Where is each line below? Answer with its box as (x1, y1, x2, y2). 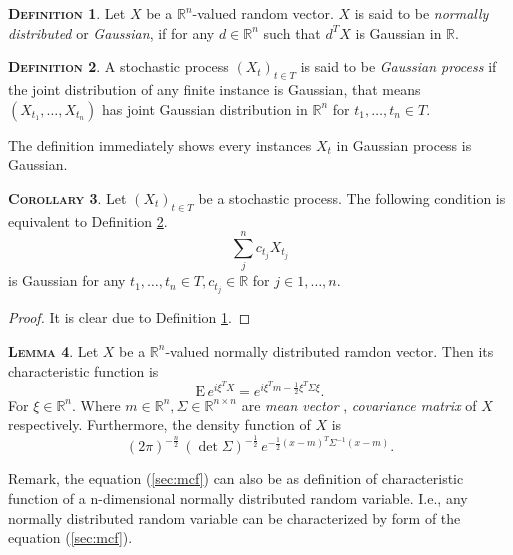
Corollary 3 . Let (8, 187, 127, 208)
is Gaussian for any (8, 270, 126, 291)
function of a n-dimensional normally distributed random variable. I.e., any (8, 487, 468, 508)
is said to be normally (354, 3, 489, 23)
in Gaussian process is (336, 134, 472, 155)
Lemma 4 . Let (8, 340, 99, 361)
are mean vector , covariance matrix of (241, 394, 477, 415)
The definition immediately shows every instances (8, 134, 312, 155)
